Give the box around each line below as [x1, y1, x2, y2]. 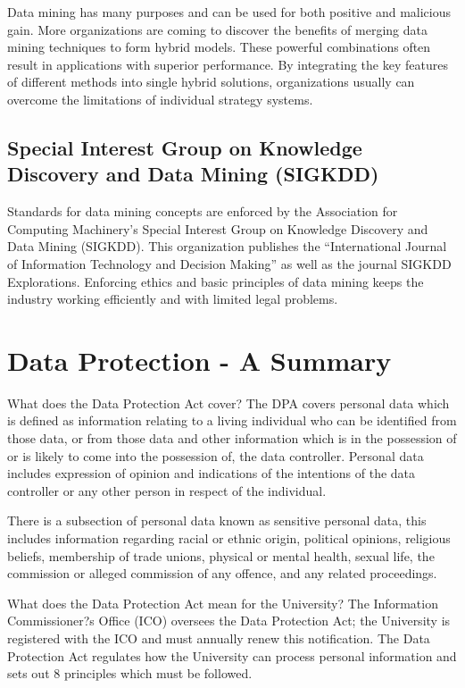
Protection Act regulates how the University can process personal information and [7, 646, 457, 665]
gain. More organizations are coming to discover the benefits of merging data [7, 20, 428, 38]
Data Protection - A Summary [7, 341, 392, 378]
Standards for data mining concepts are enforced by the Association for [7, 202, 398, 221]
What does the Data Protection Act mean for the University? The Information [7, 593, 438, 612]
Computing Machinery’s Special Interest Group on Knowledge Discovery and [7, 219, 428, 238]
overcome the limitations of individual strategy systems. [7, 89, 313, 108]
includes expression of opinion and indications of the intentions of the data [7, 464, 416, 482]
